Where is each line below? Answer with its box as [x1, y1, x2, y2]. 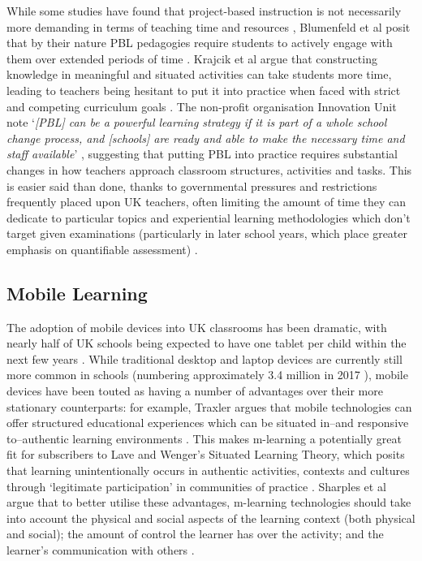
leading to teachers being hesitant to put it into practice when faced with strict [6, 81, 401, 98]
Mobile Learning [6, 280, 148, 305]
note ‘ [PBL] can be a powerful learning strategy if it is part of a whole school [6, 114, 387, 131]
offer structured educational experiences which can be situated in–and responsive [6, 414, 409, 431]
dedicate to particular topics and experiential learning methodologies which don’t [6, 209, 411, 226]
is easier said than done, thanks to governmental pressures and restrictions [6, 177, 377, 194]
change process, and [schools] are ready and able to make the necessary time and [6, 129, 405, 146]
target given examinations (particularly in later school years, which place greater [6, 225, 408, 242]
